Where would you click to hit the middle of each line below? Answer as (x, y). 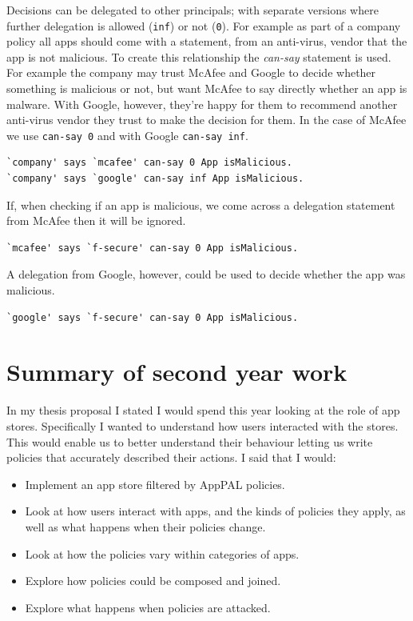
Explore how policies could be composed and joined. (153, 581)
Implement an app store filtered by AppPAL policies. (155, 484)
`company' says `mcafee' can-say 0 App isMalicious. (149, 163)
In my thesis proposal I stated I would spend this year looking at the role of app (203, 410)
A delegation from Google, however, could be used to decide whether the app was (206, 274)
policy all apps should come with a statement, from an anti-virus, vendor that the (207, 41)
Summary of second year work (177, 372)
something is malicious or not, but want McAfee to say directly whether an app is (207, 88)
